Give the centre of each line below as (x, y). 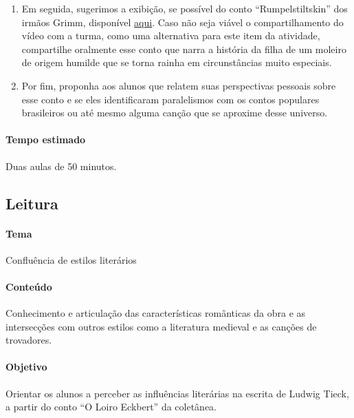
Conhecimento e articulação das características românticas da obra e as (156, 313)
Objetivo (26, 367)
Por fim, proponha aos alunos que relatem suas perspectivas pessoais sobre (179, 85)
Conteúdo (29, 286)
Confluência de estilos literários (71, 259)
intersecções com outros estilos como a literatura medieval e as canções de (161, 326)
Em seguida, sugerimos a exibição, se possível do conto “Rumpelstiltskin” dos (185, 8)
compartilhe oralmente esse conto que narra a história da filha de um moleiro (184, 49)
